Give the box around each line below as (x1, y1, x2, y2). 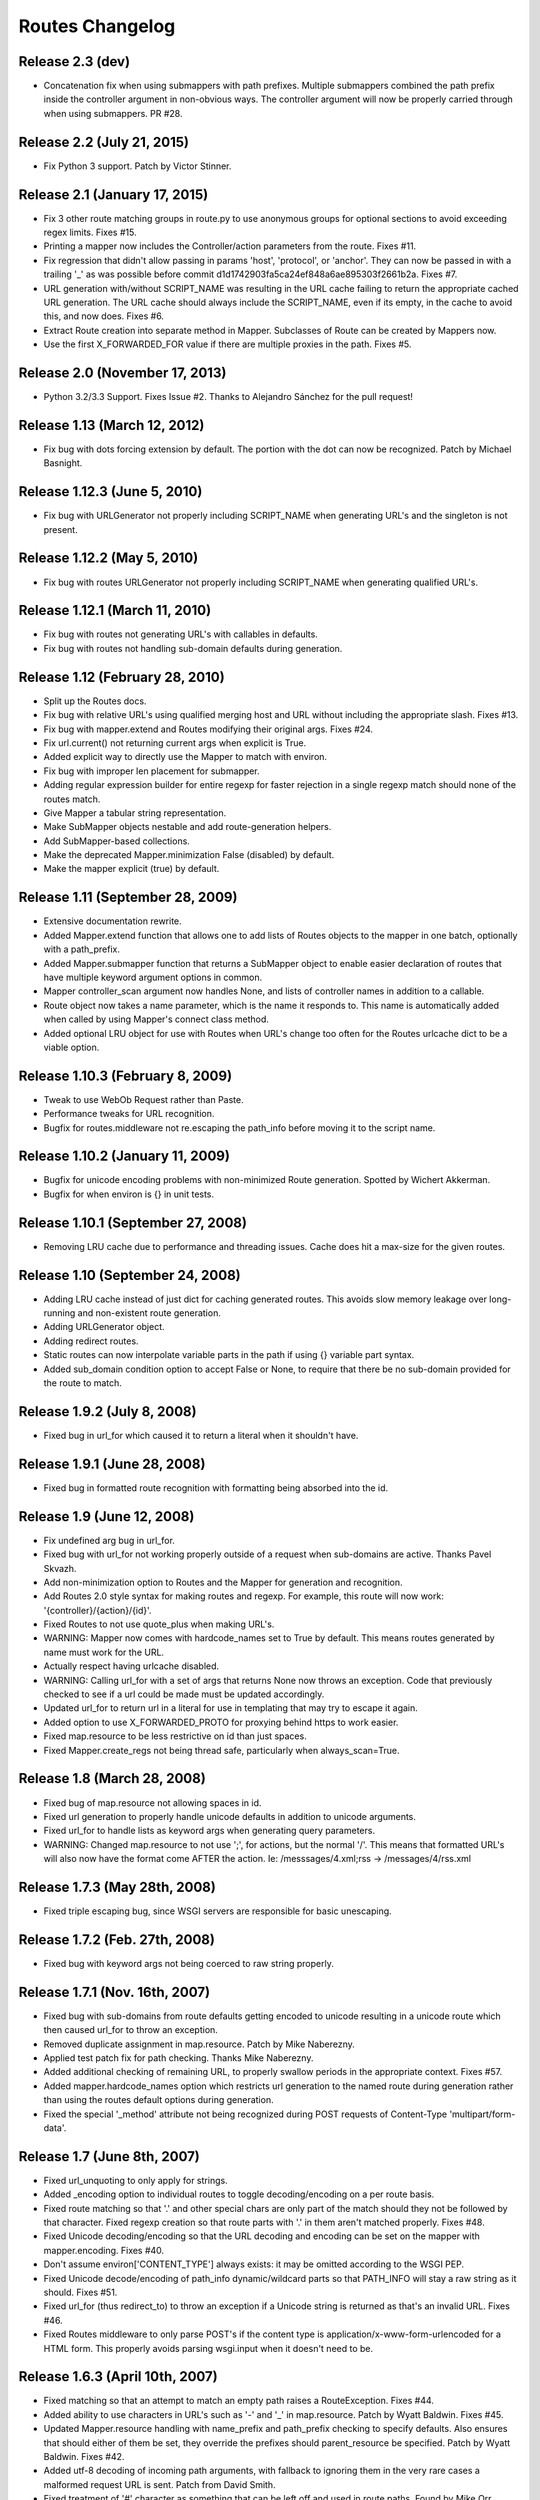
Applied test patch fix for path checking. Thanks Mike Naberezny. (43, 2051, 314, 2064)
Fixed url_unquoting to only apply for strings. (43, 2174, 229, 2186)
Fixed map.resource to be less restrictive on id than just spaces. (43, 1730, 307, 1742)
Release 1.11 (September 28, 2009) (18, 889, 238, 906)
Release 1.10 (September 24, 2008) (18, 1266, 241, 1284)
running (43, 1307, 76, 1319)
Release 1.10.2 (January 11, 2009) (18, 1148, 230, 1165)
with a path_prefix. (43, 943, 120, 955)
